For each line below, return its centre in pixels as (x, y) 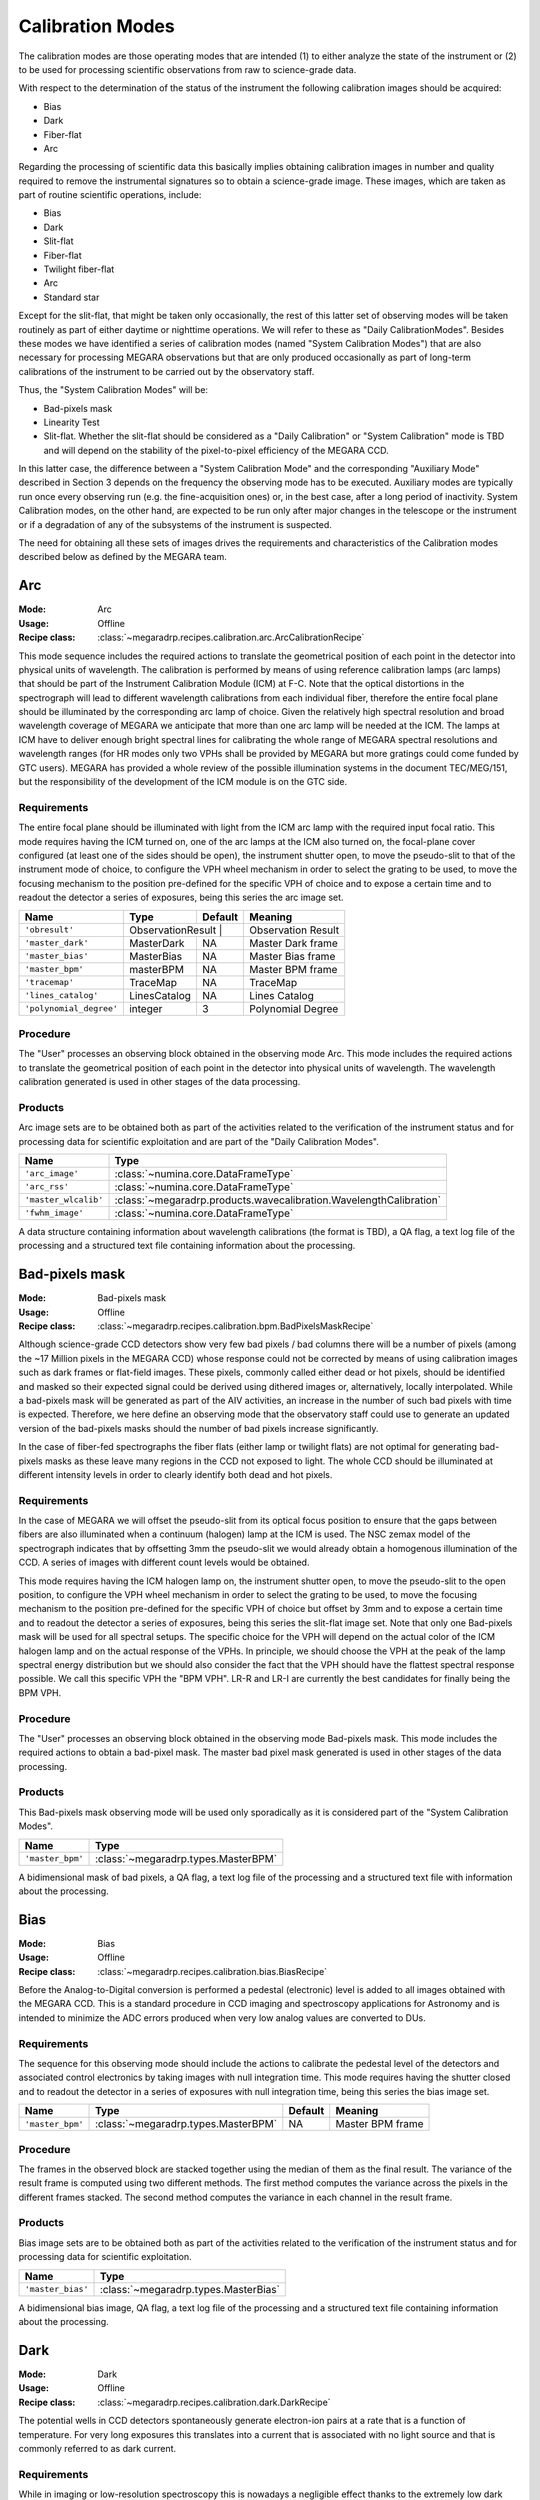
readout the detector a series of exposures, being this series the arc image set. (181, 897)
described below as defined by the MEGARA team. (122, 557)
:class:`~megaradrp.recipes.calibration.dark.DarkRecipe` (214, 2402)
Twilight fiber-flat (79, 269)
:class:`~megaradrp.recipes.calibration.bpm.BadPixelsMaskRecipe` (235, 1326)
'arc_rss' (47, 1186)
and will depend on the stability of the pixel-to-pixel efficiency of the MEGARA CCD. (216, 450)
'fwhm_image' (54, 1213)
